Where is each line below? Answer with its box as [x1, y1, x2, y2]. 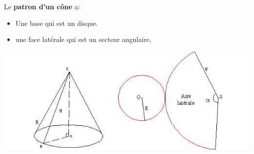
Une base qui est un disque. [15, 18, 98, 28]
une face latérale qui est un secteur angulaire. [15, 34, 151, 44]
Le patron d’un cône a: [4, 1, 80, 11]
